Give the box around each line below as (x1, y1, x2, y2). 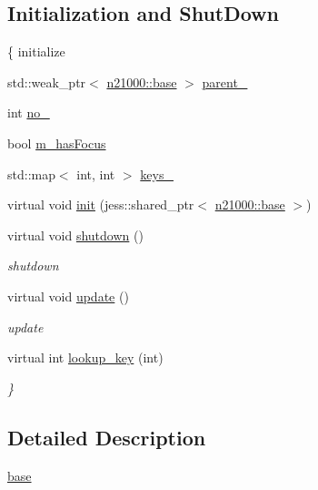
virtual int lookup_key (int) (7, 348, 164, 367)
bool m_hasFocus (7, 133, 106, 152)
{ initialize (7, 42, 65, 61)
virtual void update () (7, 286, 129, 305)
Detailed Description (7, 423, 206, 451)
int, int (76, 164, 115, 183)
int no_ (7, 103, 50, 122)
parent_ (202, 72, 248, 91)
